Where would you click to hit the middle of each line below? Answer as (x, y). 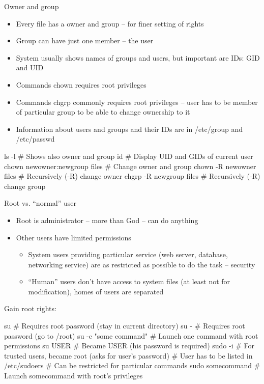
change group (25, 186)
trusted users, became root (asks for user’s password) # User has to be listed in (128, 355)
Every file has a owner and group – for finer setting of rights (110, 23)
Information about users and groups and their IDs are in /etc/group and (129, 129)
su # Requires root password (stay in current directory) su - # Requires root (125, 326)
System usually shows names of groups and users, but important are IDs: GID (138, 57)
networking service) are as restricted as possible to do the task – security (142, 264)
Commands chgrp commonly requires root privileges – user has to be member (137, 102)
